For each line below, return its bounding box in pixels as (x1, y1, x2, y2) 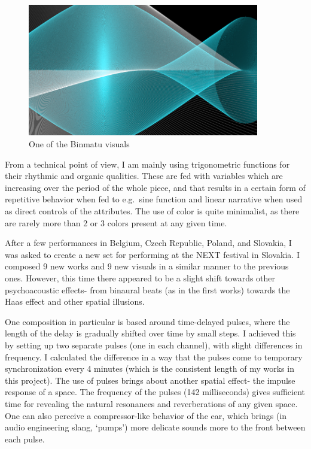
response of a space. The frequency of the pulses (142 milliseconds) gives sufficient (5, 386, 305, 398)
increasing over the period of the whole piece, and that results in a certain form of (5, 181, 306, 193)
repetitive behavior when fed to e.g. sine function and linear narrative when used (5, 193, 303, 205)
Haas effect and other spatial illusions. (5, 295, 145, 308)
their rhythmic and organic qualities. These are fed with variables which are (5, 169, 283, 182)
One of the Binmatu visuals (29, 138, 130, 150)
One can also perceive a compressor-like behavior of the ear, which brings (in (5, 409, 287, 421)
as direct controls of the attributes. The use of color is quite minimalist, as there (5, 205, 300, 217)
